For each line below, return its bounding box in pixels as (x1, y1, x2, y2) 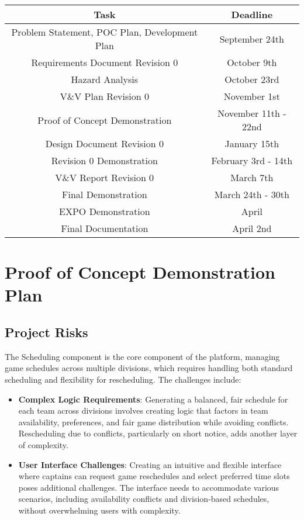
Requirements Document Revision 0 (31, 56, 178, 69)
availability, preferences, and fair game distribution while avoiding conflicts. (18, 415, 289, 428)
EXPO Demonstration (59, 204, 150, 218)
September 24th (219, 32, 284, 46)
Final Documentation (61, 221, 148, 235)
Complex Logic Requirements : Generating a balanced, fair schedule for (18, 393, 288, 405)
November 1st (223, 89, 280, 103)
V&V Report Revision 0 (55, 171, 154, 184)
